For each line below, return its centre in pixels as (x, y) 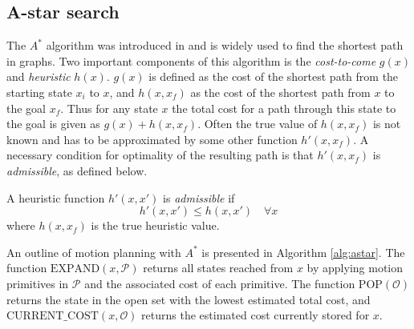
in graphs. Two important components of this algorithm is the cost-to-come (191, 60)
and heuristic (39, 76)
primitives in (38, 283)
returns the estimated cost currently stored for (256, 315)
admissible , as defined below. (77, 170)
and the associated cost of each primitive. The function (220, 283)
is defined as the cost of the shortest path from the (274, 76)
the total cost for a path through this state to (284, 108)
